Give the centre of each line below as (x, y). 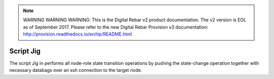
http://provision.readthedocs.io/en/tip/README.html (77, 34)
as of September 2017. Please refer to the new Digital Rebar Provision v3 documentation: (116, 27)
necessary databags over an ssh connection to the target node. (76, 70)
